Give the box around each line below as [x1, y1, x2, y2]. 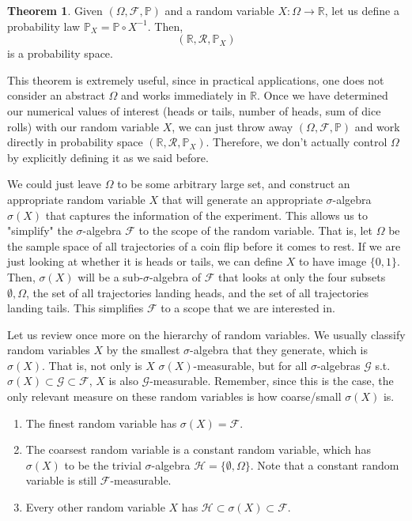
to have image [298, 253, 367, 270]
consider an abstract [7, 87, 105, 104]
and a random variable [164, 2, 274, 18]
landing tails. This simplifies [7, 300, 144, 316]
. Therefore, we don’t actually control [206, 134, 387, 150]
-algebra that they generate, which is [190, 342, 369, 358]
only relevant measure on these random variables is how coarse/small [7, 388, 342, 405]
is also [108, 372, 138, 389]
